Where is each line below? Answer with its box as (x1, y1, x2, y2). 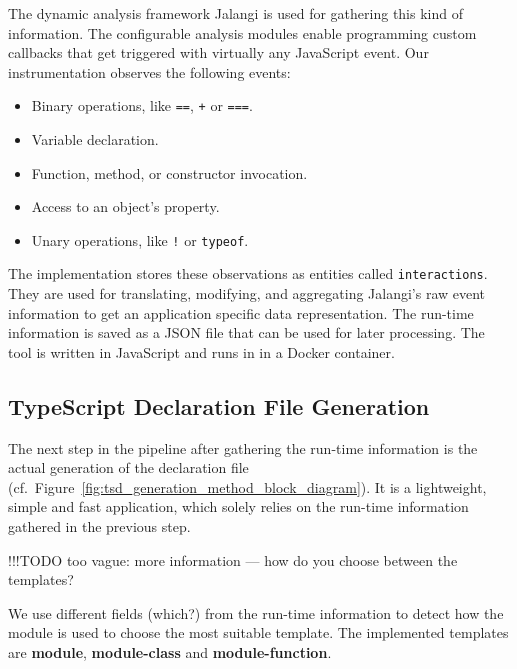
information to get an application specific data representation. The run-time (8, 302, 474, 323)
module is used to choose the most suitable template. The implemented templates (8, 622, 509, 643)
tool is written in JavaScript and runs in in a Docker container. (8, 341, 395, 362)
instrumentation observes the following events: (8, 61, 291, 82)
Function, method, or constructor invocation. (31, 162, 308, 183)
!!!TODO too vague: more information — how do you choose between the (8, 549, 458, 570)
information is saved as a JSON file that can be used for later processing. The (8, 322, 485, 343)
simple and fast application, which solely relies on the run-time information (8, 496, 469, 517)
